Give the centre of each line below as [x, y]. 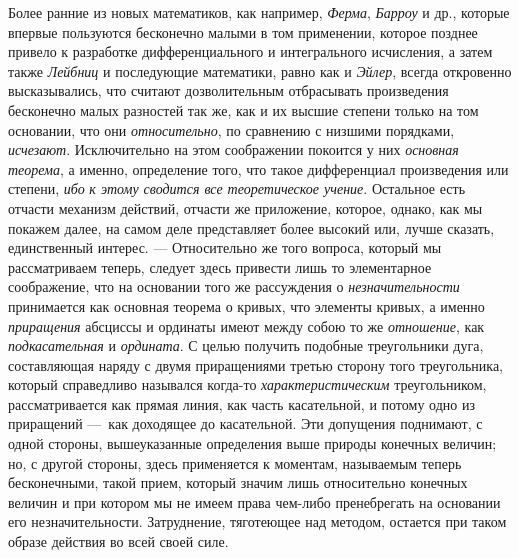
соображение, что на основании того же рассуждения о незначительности [234, 286]
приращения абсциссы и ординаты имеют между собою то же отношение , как [246, 325]
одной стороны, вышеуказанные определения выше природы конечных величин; [252, 443]
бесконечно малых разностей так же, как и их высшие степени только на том [243, 109]
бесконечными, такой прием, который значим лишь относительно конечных [238, 482]
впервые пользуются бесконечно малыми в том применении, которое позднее [243, 31]
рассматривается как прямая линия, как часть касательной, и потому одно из [241, 403]
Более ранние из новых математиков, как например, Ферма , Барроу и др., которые [259, 12]
